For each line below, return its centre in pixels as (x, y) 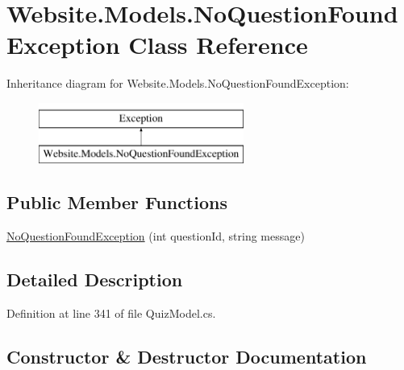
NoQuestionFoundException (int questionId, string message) (156, 236)
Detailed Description (95, 280)
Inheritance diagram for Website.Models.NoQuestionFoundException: (178, 83)
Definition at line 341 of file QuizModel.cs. (111, 313)
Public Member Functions (117, 202)
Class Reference (218, 45)
